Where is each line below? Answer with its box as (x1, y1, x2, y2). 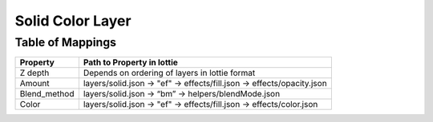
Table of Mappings (14, 35, 116, 49)
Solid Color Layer (14, 12, 132, 30)
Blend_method (19, 89, 75, 100)
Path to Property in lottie (83, 57, 178, 68)
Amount (19, 78, 50, 89)
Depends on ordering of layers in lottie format (83, 68, 256, 79)
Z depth (19, 68, 50, 79)
